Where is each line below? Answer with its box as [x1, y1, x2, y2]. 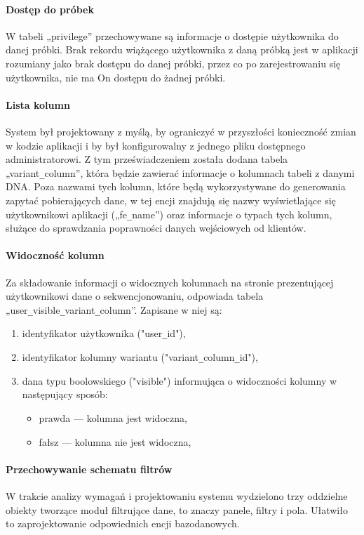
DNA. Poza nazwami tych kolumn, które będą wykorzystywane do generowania [6, 179, 346, 194]
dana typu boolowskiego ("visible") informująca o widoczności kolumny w [22, 373, 337, 388]
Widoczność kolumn [6, 248, 105, 263]
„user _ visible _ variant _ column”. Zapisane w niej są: [6, 302, 222, 317]
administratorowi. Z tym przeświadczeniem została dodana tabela [6, 152, 288, 166]
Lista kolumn [6, 97, 70, 112]
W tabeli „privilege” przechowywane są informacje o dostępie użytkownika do [6, 28, 339, 43]
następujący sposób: [22, 387, 108, 402]
